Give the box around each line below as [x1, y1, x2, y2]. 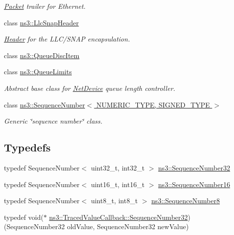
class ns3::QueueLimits [4, 66, 72, 77]
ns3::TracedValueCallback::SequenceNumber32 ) [49, 212, 191, 222]
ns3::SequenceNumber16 [158, 179, 230, 189]
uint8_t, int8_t [91, 195, 138, 206]
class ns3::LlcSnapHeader [4, 17, 79, 27]
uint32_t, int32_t [91, 162, 145, 172]
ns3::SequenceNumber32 [158, 162, 230, 172]
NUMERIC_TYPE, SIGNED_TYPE [96, 99, 210, 109]
